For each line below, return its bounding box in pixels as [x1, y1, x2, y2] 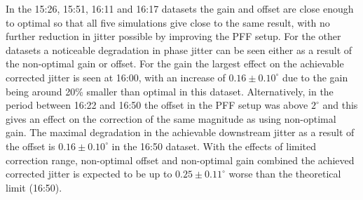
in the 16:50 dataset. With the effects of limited [111, 138, 317, 153]
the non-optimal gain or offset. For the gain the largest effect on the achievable [6, 56, 344, 71]
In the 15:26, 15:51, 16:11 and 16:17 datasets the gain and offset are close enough [6, 1, 354, 15]
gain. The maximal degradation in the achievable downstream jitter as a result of [6, 125, 355, 140]
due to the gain [282, 69, 348, 84]
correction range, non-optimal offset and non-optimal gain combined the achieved [6, 152, 355, 167]
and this [322, 98, 358, 112]
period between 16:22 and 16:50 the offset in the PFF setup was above [6, 98, 308, 112]
